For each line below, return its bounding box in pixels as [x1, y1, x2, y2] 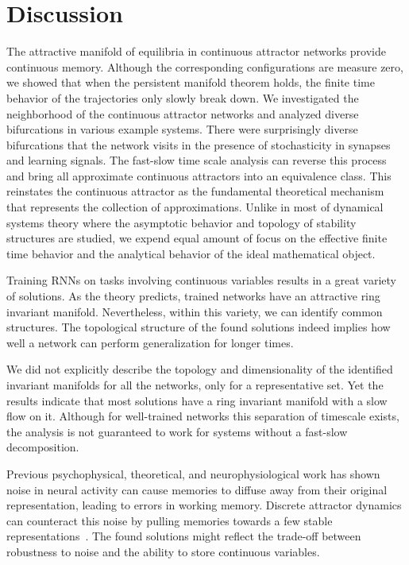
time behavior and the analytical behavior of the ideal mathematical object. [6, 245, 376, 261]
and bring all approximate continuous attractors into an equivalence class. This [6, 167, 392, 184]
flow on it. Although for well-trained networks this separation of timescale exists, [6, 408, 399, 424]
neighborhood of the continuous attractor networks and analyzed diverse [6, 105, 359, 122]
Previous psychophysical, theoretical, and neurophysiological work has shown [6, 465, 380, 482]
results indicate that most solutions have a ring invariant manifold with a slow [6, 392, 388, 408]
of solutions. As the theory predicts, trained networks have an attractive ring [6, 288, 380, 304]
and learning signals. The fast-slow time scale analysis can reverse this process [6, 152, 387, 168]
